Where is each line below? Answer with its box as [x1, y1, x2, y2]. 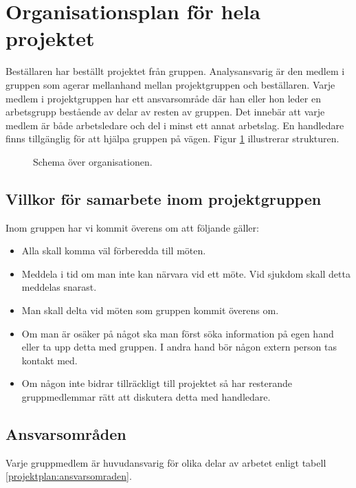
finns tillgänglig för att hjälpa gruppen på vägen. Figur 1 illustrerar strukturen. [5, 131, 340, 146]
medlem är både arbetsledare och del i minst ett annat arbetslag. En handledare [5, 118, 344, 132]
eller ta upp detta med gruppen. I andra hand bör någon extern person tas [21, 340, 337, 354]
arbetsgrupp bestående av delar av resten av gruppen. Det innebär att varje [5, 104, 325, 119]
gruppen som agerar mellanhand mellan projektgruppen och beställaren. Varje [5, 77, 335, 91]
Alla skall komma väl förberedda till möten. [21, 243, 206, 258]
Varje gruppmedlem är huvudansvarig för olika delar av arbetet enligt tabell [5, 455, 326, 469]
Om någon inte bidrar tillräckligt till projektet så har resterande [21, 376, 293, 390]
